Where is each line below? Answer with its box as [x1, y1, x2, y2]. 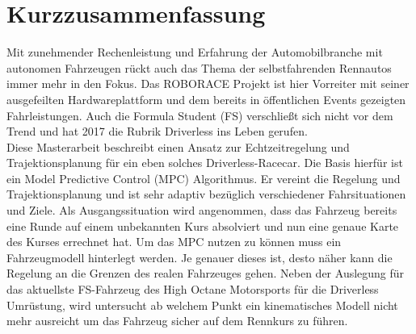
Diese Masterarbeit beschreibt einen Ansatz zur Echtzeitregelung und [6, 138, 350, 155]
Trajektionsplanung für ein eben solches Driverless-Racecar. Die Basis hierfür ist [6, 154, 403, 171]
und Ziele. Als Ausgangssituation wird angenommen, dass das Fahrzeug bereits [6, 202, 397, 219]
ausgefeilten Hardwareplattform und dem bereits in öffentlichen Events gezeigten [6, 90, 406, 107]
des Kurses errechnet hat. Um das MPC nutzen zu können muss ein [6, 233, 342, 250]
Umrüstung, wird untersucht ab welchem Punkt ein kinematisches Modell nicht [6, 296, 398, 313]
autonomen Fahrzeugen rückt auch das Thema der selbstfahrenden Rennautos [6, 59, 392, 76]
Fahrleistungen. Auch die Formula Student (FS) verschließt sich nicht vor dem [6, 106, 393, 123]
